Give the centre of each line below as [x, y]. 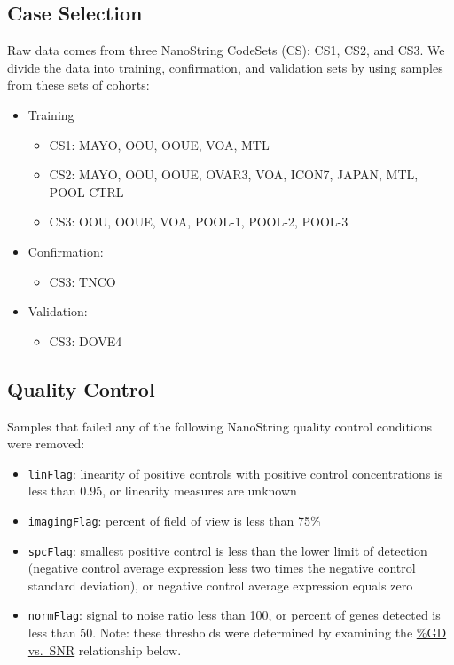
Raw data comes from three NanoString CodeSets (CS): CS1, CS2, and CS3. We [226, 50]
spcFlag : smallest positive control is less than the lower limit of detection [227, 550]
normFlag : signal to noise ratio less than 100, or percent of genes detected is [234, 615]
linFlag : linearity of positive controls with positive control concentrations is [235, 473]
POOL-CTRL [86, 191]
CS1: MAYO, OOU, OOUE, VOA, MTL [159, 144]
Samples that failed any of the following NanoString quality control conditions [220, 426]
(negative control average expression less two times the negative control [222, 568]
